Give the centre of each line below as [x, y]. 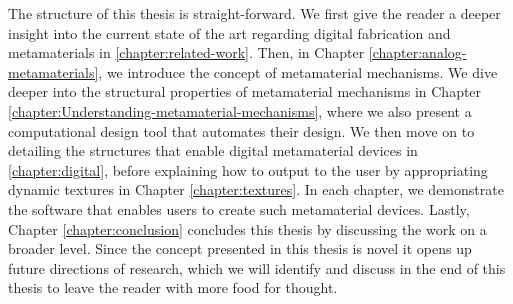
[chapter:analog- [417, 52]
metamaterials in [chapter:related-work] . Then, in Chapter [186, 52]
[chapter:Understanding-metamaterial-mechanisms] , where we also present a [240, 110]
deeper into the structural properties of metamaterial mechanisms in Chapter [245, 91]
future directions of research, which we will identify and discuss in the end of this [257, 267]
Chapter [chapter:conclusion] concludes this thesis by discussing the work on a [247, 228]
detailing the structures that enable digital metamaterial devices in [213, 150]
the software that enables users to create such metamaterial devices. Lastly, [239, 208]
